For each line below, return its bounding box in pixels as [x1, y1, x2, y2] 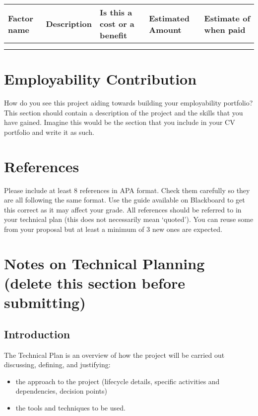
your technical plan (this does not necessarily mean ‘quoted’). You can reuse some [4, 214, 254, 224]
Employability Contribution [4, 69, 197, 89]
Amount [149, 23, 182, 35]
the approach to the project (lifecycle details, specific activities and [15, 376, 220, 386]
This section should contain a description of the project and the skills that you [4, 107, 243, 117]
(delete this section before [4, 272, 186, 293]
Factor [8, 12, 34, 24]
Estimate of [204, 12, 250, 24]
